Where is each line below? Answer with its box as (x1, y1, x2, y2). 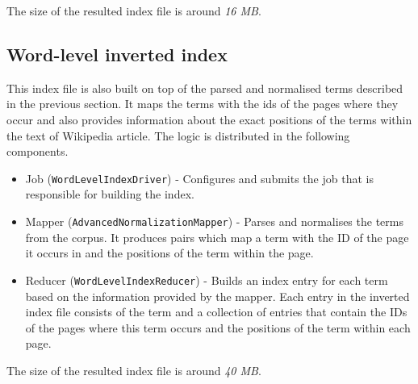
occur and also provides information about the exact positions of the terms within (6, 111, 412, 127)
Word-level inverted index (6, 41, 228, 66)
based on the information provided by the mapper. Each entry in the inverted (25, 287, 410, 304)
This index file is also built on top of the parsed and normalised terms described (6, 79, 403, 96)
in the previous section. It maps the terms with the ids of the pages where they (6, 95, 399, 112)
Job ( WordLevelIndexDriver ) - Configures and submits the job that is (25, 169, 374, 186)
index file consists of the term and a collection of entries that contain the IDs (25, 303, 408, 320)
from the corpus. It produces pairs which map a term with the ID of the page (25, 228, 409, 245)
